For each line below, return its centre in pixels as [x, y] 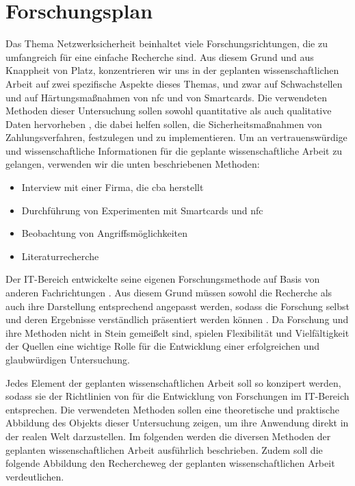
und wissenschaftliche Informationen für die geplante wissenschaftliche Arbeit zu [174, 150]
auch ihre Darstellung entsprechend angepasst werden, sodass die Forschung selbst [178, 306]
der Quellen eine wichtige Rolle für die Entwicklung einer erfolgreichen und [163, 346]
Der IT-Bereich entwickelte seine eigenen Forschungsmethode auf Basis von [163, 279]
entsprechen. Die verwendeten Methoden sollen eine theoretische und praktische [172, 409]
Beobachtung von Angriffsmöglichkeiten [104, 233]
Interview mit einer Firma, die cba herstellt [113, 187]
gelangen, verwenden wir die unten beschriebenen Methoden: [133, 164]
